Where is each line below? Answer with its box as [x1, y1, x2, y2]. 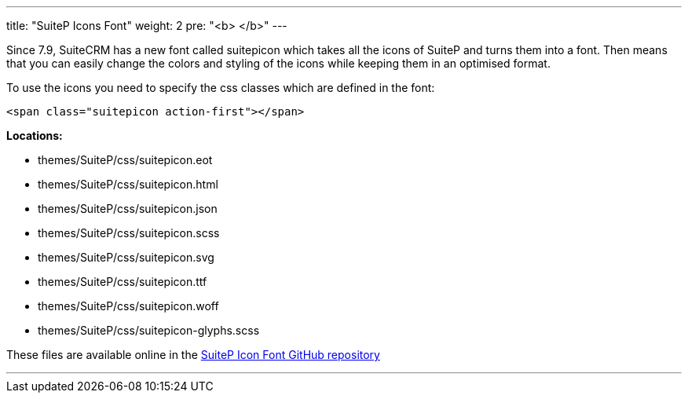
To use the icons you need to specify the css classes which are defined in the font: [6, 81, 435, 94]
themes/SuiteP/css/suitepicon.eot [38, 153, 213, 167]
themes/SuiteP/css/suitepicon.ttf [38, 275, 207, 288]
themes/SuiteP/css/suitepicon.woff [38, 299, 219, 313]
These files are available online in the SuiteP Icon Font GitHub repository [6, 348, 380, 361]
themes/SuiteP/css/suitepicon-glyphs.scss [38, 324, 260, 337]
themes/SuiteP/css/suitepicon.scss [38, 226, 220, 240]
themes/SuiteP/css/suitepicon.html [38, 178, 218, 191]
